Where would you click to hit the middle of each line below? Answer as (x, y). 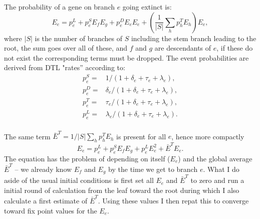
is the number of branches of (78, 38)
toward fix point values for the (51, 210)
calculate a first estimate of (46, 201)
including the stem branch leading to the (194, 38)
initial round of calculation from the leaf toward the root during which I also (122, 190)
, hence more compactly (208, 136)
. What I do (221, 169)
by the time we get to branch (153, 169)
